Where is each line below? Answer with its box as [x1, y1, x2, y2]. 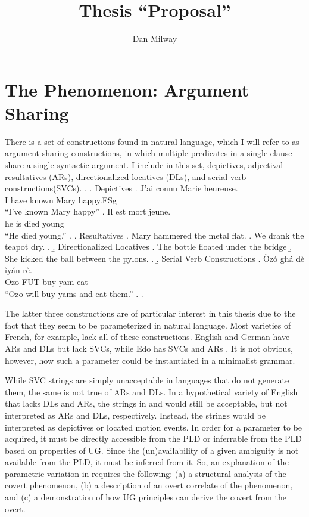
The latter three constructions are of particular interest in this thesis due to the [5, 307, 296, 320]
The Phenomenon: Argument [5, 77, 249, 101]
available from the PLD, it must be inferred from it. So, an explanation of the [5, 456, 289, 468]
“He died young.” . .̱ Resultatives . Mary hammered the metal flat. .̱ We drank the [5, 228, 304, 241]
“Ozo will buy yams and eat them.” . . [5, 287, 143, 299]
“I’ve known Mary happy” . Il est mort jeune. [5, 205, 171, 218]
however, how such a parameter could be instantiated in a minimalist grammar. [5, 354, 295, 366]
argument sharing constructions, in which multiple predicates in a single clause [5, 147, 292, 159]
